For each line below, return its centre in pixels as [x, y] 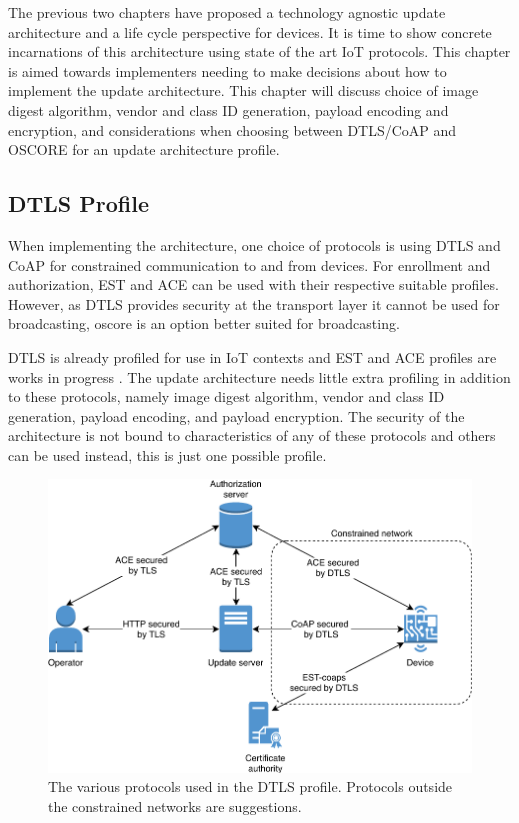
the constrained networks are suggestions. [175, 805]
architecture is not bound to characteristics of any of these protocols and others [252, 435]
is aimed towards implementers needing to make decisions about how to [227, 70]
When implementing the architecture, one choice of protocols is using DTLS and [254, 244]
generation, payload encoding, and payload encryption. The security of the [236, 415]
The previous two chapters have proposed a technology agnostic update [227, 12]
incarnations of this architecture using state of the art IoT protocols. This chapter [259, 51]
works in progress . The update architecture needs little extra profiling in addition [259, 376]
